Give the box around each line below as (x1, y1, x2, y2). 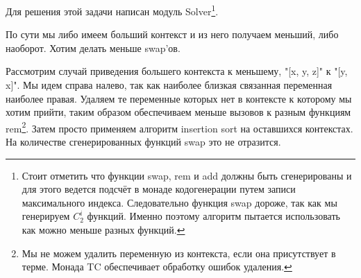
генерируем (22, 209, 70, 223)
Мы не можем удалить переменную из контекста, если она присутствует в (22, 245, 336, 260)
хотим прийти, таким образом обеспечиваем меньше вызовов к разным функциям (6, 105, 351, 119)
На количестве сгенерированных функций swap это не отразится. (6, 134, 281, 149)
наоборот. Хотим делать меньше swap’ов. (6, 40, 180, 55)
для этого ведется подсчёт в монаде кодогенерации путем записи (22, 182, 296, 196)
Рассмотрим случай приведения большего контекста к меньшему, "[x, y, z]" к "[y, (6, 64, 348, 78)
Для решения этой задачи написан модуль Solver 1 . (6, 2, 219, 18)
